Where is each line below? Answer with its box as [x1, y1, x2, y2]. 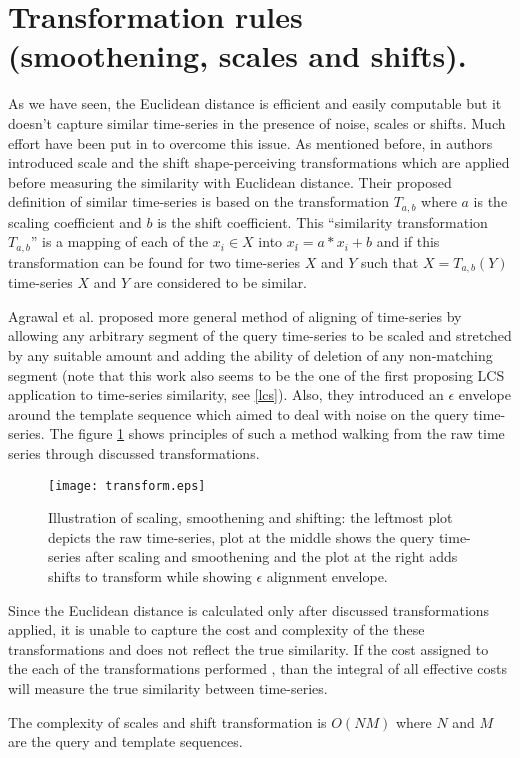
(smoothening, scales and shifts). [8, 35, 467, 76]
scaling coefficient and [8, 211, 142, 232]
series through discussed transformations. [8, 442, 260, 463]
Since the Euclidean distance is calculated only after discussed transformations [8, 599, 490, 620]
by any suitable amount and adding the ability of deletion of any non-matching [8, 345, 493, 366]
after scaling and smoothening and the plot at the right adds [85, 546, 458, 567]
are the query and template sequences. [8, 731, 243, 752]
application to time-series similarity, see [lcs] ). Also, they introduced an [8, 384, 444, 405]
